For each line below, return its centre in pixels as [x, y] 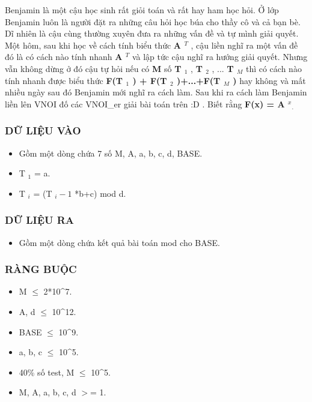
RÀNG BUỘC [41, 269]
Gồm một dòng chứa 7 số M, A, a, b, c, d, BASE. [111, 153]
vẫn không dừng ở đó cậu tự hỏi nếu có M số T [93, 68]
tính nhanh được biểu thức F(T [64, 80]
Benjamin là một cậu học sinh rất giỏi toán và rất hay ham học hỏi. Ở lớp [142, 10]
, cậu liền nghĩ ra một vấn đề [244, 45]
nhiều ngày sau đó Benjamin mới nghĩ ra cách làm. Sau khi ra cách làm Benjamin [156, 92]
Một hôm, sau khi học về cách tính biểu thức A [93, 45]
